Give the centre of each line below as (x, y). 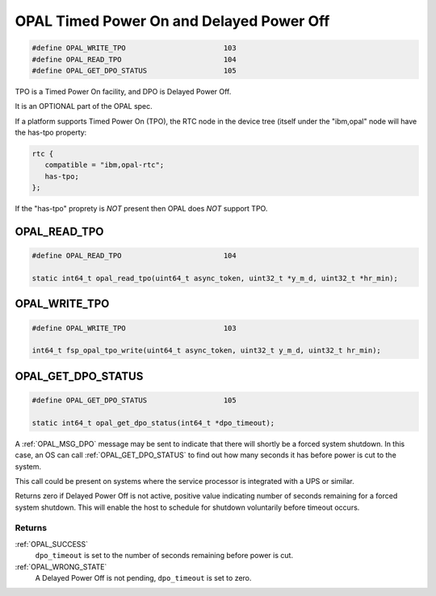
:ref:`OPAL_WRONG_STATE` (61, 567)
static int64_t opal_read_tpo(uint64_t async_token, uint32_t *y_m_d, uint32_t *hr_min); (215, 278)
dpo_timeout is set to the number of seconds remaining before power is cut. (164, 556)
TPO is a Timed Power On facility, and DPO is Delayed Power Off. (123, 91)
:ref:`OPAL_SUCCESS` (52, 544)
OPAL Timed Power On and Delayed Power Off (172, 21)
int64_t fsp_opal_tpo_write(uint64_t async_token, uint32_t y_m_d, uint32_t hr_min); (206, 350)
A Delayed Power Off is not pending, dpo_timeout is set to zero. (143, 578)
